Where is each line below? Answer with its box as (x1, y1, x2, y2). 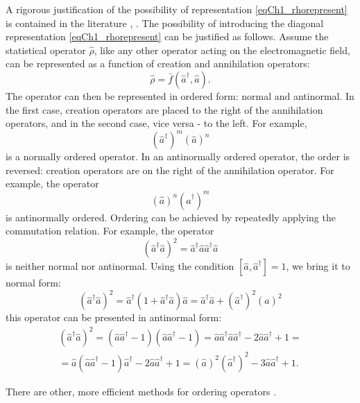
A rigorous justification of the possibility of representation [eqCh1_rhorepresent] (6, 2, 348, 16)
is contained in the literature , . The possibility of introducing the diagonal (6, 15, 324, 30)
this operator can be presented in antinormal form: (6, 310, 222, 325)
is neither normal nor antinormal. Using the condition (6, 259, 234, 273)
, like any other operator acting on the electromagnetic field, (94, 42, 350, 57)
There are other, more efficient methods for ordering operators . (6, 384, 277, 398)
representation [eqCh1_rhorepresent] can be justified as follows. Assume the (6, 29, 329, 44)
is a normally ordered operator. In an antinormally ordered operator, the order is (6, 149, 350, 164)
